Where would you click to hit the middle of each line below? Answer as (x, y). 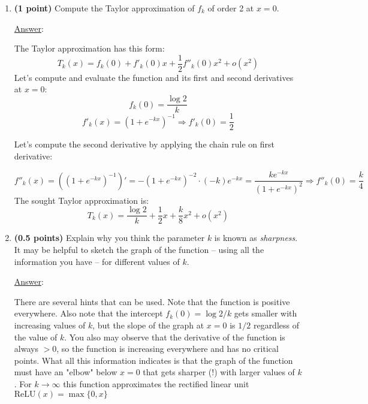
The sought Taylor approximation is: (82, 200)
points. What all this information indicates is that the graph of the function (153, 360)
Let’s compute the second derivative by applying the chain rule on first (144, 144)
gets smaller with (266, 313)
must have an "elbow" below (66, 372)
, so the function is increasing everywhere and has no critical (168, 349)
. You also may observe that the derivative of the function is (175, 337)
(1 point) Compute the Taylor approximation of (104, 8)
